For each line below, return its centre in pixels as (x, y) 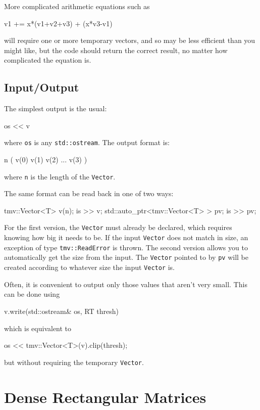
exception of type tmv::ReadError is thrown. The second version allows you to (126, 247)
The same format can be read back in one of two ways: (89, 193)
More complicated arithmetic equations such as (77, 6)
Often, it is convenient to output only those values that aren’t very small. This (126, 284)
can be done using (32, 294)
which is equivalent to (38, 328)
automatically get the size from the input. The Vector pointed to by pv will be (126, 257)
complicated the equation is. (48, 60)
